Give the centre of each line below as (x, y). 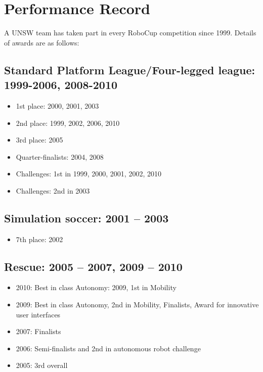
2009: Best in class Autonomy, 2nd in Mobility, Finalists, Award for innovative (137, 305)
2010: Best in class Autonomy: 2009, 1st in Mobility (96, 287)
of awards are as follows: (42, 42)
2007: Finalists (38, 331)
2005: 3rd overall (42, 365)
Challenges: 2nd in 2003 (53, 190)
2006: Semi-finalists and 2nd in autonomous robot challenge (108, 348)
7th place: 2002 (39, 239)
